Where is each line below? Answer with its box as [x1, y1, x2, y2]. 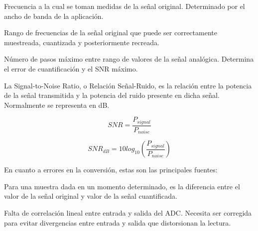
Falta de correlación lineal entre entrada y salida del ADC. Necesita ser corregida [4, 208, 252, 218]
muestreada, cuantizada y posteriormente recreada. [4, 37, 159, 47]
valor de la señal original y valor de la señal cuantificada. [4, 191, 177, 201]
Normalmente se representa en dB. [4, 99, 110, 110]
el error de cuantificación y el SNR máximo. [4, 63, 138, 74]
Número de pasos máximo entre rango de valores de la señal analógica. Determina [4, 54, 254, 64]
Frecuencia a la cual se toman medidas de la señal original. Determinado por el [4, 1, 245, 11]
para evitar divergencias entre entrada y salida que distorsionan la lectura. [4, 217, 231, 228]
